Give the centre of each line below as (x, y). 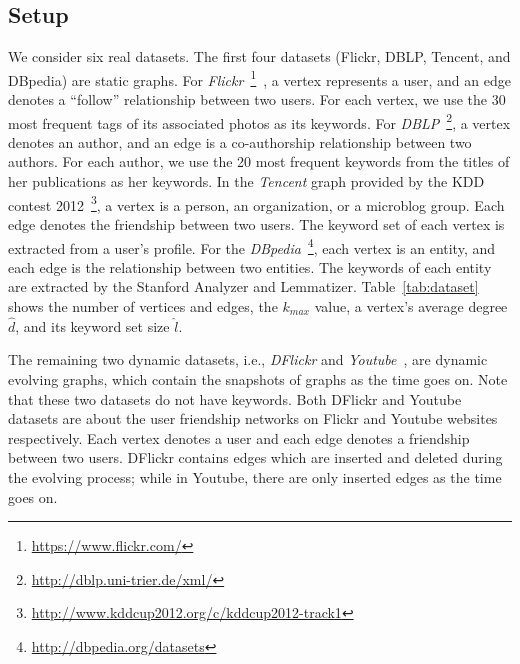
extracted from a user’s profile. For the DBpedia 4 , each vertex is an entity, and (252, 246)
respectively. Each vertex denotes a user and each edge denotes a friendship (239, 437)
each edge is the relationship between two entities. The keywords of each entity (250, 266)
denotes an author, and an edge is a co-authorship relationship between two (240, 141)
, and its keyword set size (92, 325)
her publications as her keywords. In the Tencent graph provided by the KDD (246, 181)
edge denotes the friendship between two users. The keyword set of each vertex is (256, 223)
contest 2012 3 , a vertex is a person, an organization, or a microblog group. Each (256, 203)
